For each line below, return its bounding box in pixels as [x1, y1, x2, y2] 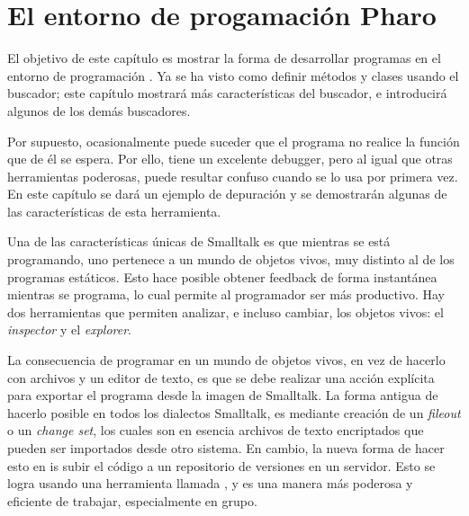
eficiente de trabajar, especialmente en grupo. [7, 491, 257, 510]
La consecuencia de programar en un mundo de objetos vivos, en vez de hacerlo [7, 351, 446, 369]
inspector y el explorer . [7, 320, 131, 339]
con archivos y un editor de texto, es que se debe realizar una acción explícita [7, 368, 435, 387]
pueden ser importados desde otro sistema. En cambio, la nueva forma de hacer [7, 439, 445, 457]
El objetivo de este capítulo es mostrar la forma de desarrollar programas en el [7, 49, 441, 67]
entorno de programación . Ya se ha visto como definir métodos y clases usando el [7, 66, 459, 85]
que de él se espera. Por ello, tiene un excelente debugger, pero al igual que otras [7, 149, 453, 168]
